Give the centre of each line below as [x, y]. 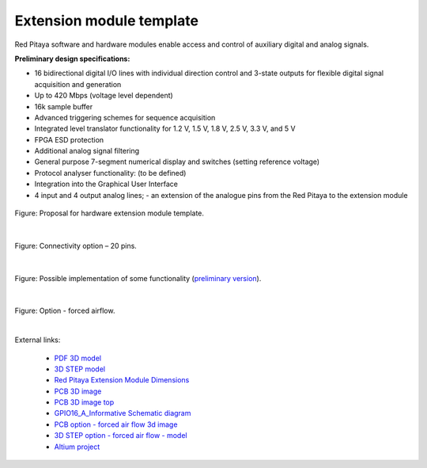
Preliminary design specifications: [72, 59]
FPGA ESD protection [69, 139]
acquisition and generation [78, 84]
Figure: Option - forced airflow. [65, 311]
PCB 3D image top [84, 402]
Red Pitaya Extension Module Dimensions [122, 380]
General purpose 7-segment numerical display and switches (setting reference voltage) [177, 162]
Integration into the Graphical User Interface [106, 184]
